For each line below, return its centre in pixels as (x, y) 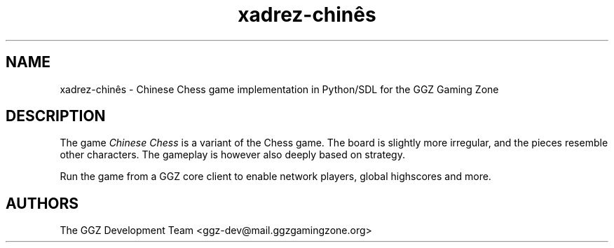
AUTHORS (42, 203)
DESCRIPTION (56, 116)
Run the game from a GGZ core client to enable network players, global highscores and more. (275, 177)
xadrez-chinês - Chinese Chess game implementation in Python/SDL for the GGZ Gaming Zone (279, 89)
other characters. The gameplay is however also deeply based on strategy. (232, 155)
